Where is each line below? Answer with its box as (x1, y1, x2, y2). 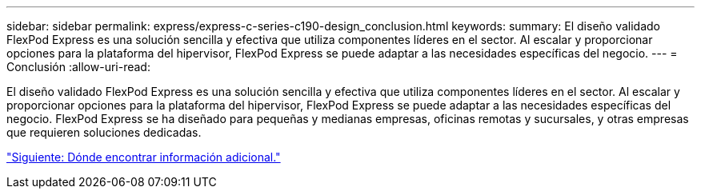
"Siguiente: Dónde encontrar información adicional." (6, 150, 281, 164)
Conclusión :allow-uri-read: (6, 60, 150, 74)
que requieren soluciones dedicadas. (6, 125, 202, 139)
